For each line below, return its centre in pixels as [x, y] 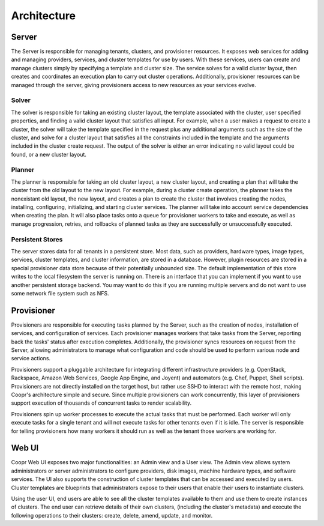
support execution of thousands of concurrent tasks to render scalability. [101, 403]
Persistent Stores [37, 239]
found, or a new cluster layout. [49, 154]
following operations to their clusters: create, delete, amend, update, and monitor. [112, 515]
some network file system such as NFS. [60, 293]
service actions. [31, 358]
